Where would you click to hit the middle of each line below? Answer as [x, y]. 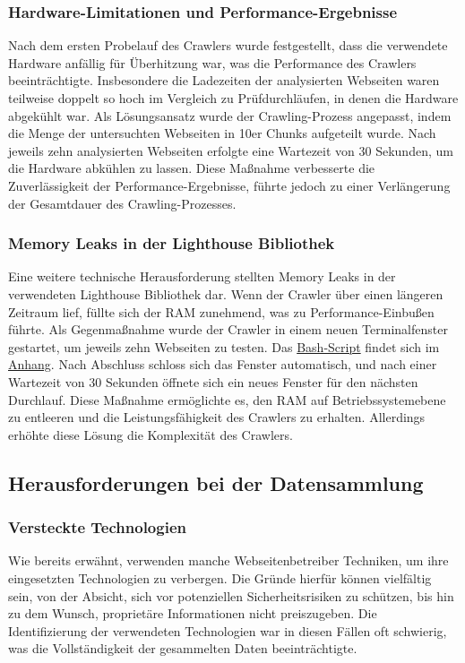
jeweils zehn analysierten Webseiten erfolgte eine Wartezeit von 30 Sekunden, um [231, 150]
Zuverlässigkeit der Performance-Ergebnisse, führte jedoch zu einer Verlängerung [229, 185]
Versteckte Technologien [97, 527]
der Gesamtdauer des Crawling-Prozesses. [122, 203]
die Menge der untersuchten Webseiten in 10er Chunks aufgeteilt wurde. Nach [222, 133]
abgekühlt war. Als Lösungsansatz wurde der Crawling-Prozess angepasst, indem [230, 115]
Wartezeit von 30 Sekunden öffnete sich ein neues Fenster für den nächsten [213, 381]
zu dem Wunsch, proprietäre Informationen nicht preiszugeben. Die [193, 613]
